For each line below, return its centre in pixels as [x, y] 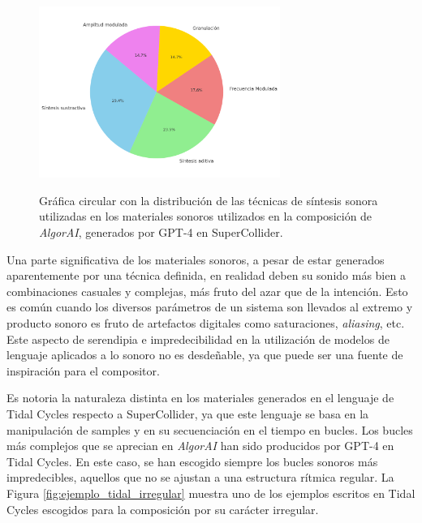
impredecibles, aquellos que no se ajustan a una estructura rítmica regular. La [200, 477]
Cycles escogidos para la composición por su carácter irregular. [163, 509]
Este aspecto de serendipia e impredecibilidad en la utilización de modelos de [198, 339]
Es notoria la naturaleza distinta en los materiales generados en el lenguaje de [200, 398]
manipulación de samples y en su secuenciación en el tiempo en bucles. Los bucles [210, 429]
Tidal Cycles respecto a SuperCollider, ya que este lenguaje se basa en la [188, 414]
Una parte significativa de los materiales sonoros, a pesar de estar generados [196, 259]
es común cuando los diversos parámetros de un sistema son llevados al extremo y [210, 307]
